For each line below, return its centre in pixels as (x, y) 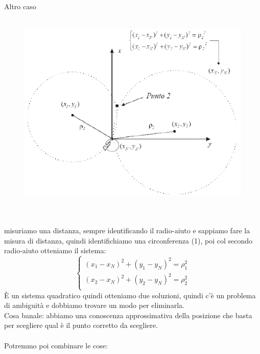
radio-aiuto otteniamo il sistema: (55, 250)
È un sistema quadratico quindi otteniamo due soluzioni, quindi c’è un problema (130, 295)
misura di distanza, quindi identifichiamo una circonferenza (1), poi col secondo (128, 240)
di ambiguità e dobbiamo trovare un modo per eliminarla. (94, 305)
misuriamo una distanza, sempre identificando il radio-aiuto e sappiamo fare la (127, 230)
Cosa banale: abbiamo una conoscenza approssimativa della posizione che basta (128, 315)
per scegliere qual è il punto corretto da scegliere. (81, 325)
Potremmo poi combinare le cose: (56, 345)
